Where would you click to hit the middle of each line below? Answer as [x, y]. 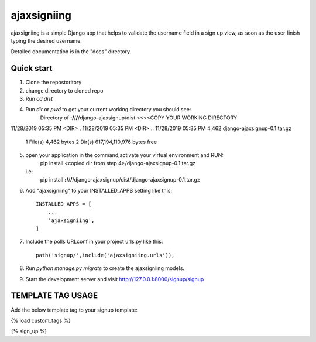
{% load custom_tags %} [41, 320]
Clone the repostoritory [54, 83]
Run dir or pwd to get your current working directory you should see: [108, 110]
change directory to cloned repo [64, 90]
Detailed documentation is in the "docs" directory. [71, 52]
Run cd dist [39, 99]
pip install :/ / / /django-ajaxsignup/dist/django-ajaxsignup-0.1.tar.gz [120, 180]
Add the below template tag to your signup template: [74, 310]
